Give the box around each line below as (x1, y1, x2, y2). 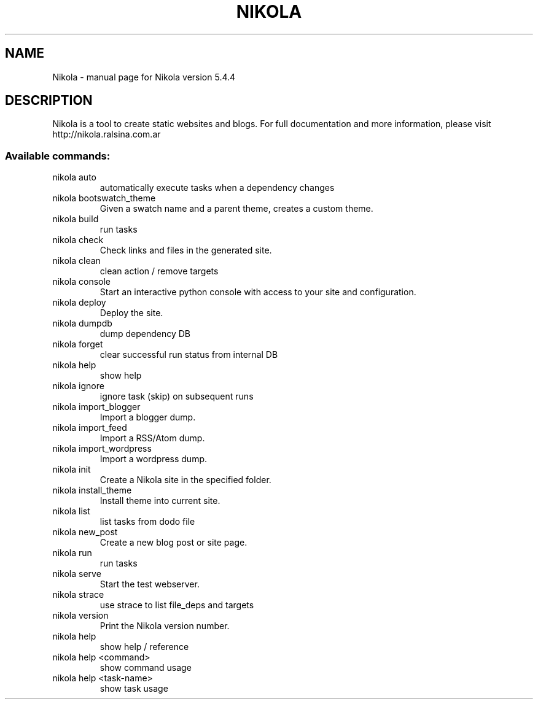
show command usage (99, 662, 192, 673)
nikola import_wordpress (52, 443, 152, 454)
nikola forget (52, 339, 103, 350)
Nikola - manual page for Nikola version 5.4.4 (52, 71, 236, 82)
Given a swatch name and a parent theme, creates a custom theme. (99, 203, 373, 214)
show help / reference (99, 641, 189, 652)
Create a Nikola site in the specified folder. (99, 474, 271, 485)
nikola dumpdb (52, 318, 112, 329)
